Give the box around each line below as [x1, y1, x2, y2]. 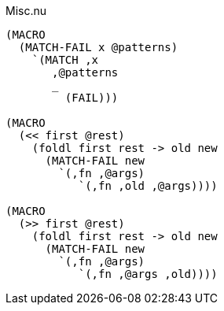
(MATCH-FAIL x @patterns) [18, 41, 178, 54]
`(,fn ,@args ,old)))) [78, 268, 218, 280]
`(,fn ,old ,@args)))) [78, 180, 218, 192]
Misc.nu [6, 4, 47, 17]
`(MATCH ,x [31, 54, 99, 66]
